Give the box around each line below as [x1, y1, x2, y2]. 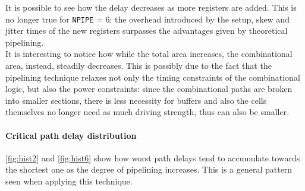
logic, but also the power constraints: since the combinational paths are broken [5, 82, 293, 95]
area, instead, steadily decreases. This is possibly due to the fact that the [5, 59, 272, 72]
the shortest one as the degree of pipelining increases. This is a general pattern [5, 163, 293, 176]
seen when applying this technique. [5, 174, 133, 187]
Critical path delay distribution [5, 129, 137, 141]
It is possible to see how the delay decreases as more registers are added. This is [5, 1, 297, 13]
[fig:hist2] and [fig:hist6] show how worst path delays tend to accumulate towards [5, 151, 300, 164]
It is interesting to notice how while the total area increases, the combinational [5, 47, 293, 60]
